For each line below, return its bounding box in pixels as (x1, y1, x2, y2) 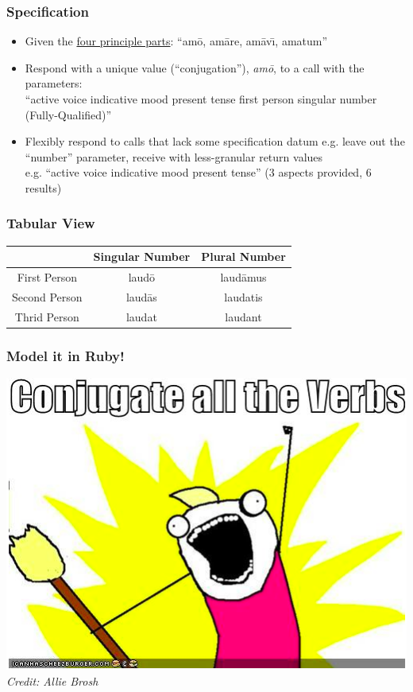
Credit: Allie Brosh (6, 672, 98, 689)
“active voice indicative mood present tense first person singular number (25, 91, 377, 107)
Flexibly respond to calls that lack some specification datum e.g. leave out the (25, 133, 405, 150)
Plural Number (201, 248, 286, 265)
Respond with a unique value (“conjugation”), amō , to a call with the (25, 59, 365, 76)
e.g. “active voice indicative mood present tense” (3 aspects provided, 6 (25, 164, 372, 181)
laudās (125, 288, 157, 305)
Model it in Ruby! (6, 345, 125, 365)
